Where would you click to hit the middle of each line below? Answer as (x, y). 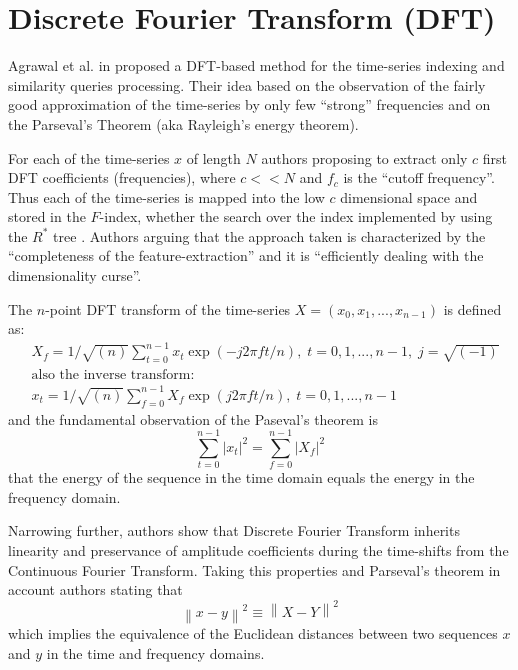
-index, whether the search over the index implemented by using (296, 216)
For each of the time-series (89, 157)
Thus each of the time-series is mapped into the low (166, 196)
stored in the (47, 216)
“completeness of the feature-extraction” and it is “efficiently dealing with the (246, 255)
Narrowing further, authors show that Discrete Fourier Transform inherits (234, 530)
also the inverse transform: (113, 375)
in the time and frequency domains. (155, 652)
